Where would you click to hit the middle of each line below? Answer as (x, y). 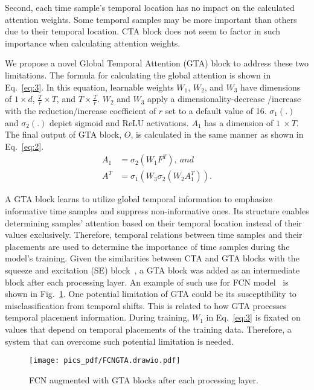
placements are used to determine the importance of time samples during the (147, 246)
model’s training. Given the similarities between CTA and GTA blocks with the (152, 258)
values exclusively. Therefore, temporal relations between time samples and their (154, 235)
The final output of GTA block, (63, 134)
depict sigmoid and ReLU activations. (119, 122)
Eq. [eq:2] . (24, 146)
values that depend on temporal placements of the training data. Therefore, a (148, 329)
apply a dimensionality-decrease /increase (224, 99)
